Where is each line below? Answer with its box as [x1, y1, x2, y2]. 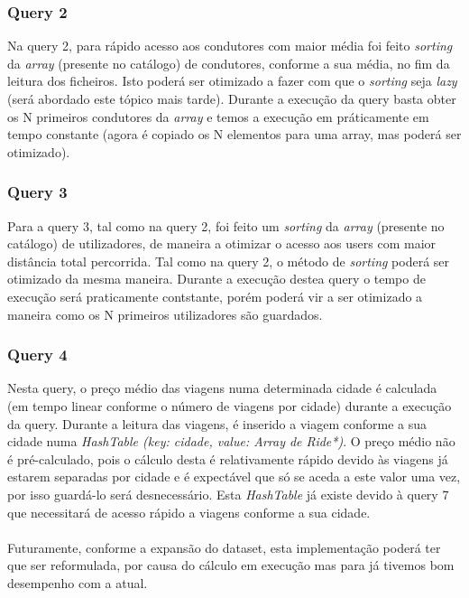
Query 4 [7, 343, 68, 366]
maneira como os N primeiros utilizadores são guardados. [7, 304, 323, 323]
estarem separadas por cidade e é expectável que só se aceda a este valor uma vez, [7, 467, 461, 486]
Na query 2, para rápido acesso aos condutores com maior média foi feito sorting [7, 36, 453, 55]
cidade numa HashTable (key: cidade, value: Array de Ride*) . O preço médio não [7, 432, 455, 451]
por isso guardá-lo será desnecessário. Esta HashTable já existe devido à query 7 [7, 484, 449, 503]
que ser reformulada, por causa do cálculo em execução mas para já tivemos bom [7, 556, 455, 575]
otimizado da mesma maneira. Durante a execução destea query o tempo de [7, 269, 426, 288]
